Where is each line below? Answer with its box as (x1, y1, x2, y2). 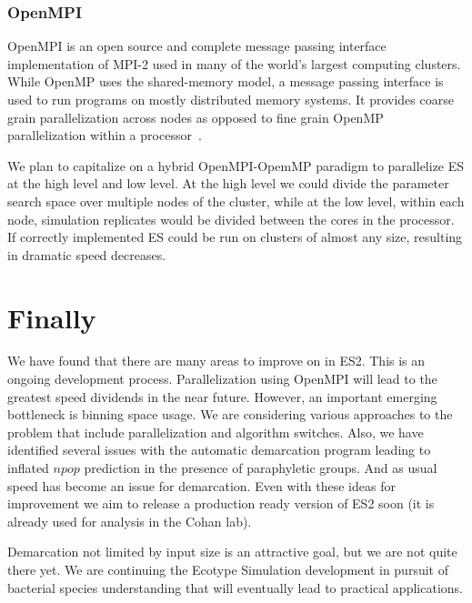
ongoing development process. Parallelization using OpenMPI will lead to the (7, 369, 437, 388)
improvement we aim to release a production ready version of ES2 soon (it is (7, 494, 435, 513)
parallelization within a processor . (7, 126, 202, 145)
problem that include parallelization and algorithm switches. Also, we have (7, 422, 424, 441)
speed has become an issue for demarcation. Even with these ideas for (7, 476, 396, 495)
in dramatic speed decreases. (7, 245, 166, 264)
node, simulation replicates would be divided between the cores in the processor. (7, 209, 455, 228)
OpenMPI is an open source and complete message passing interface (7, 36, 387, 55)
